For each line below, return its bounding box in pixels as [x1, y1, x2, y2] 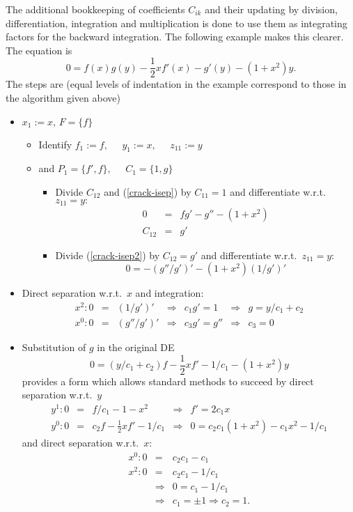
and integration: [135, 286, 204, 300]
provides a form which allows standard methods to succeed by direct [22, 373, 314, 388]
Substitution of [22, 339, 86, 354]
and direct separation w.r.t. [22, 435, 139, 449]
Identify [38, 137, 72, 151]
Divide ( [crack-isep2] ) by [55, 247, 160, 262]
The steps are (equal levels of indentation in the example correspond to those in [6, 77, 347, 91]
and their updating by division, [205, 2, 338, 16]
